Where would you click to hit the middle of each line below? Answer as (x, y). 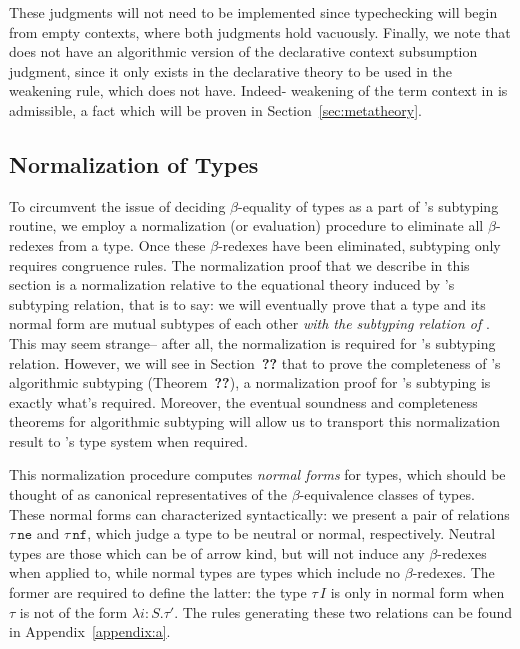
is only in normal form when (417, 592)
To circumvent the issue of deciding (117, 205)
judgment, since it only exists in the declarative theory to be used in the (230, 70)
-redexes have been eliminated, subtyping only (359, 244)
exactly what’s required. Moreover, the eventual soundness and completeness (243, 401)
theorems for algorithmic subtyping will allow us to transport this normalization (255, 421)
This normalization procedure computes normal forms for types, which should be (257, 474)
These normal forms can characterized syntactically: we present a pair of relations (259, 513)
